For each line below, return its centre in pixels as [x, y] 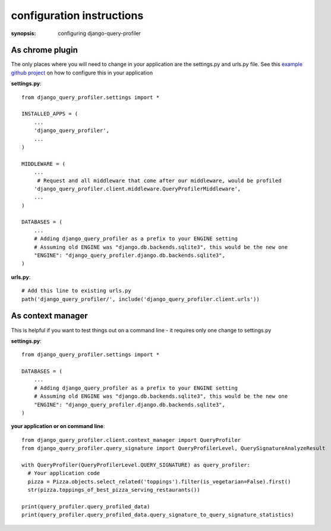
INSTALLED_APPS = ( [50, 114]
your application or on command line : [58, 426]
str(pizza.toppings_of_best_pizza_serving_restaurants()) [114, 490]
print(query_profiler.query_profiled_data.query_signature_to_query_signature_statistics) [158, 515]
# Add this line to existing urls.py [77, 291]
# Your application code [64, 473]
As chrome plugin [45, 50]
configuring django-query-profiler [99, 33]
